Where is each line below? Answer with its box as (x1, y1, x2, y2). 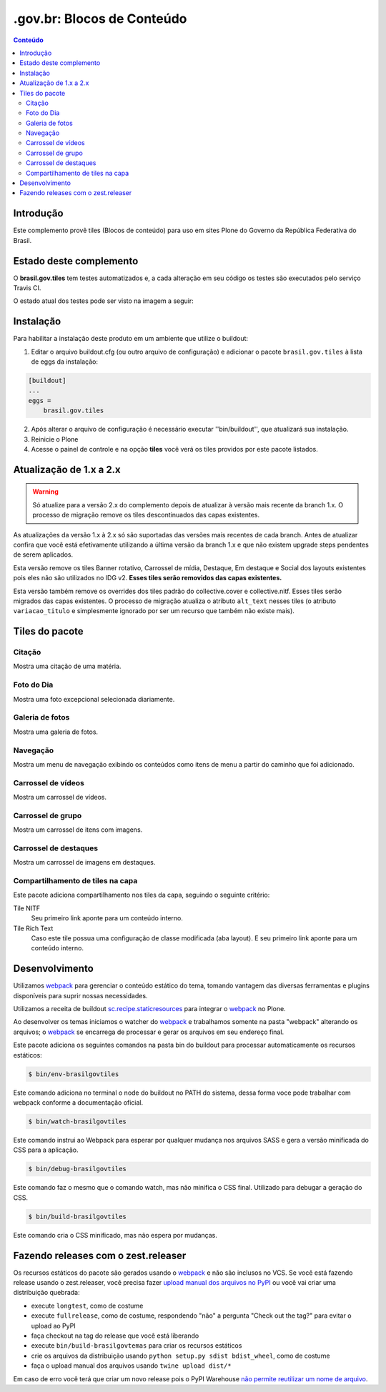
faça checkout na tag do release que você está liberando (31, 1331, 199, 1340)
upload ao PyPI (31, 1321, 76, 1330)
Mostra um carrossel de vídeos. (13, 793, 107, 802)
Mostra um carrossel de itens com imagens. (13, 825, 143, 834)
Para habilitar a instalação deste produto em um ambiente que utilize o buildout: (13, 334, 249, 343)
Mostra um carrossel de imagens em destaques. (13, 858, 156, 867)
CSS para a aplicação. (13, 1145, 79, 1154)
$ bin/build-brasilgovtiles (28, 1212, 127, 1221)
